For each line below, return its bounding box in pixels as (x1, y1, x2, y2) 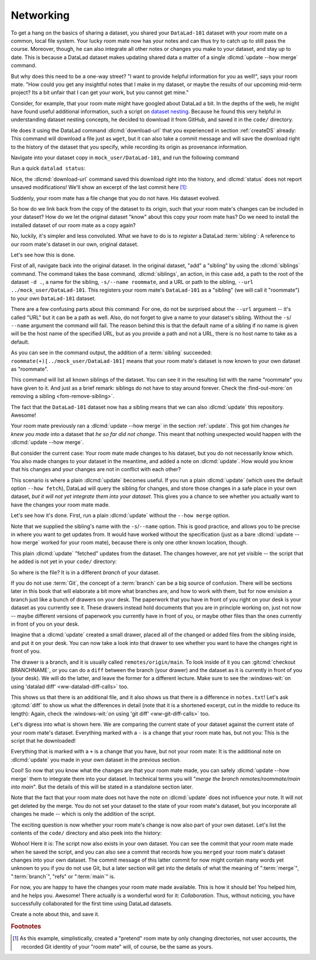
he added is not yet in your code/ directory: (11, 558, 117, 565)
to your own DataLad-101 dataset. (11, 294, 96, 301)
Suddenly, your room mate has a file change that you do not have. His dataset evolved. (11, 194, 221, 201)
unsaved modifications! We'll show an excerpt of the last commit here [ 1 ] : (11, 184, 188, 191)
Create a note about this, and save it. (11, 911, 99, 918)
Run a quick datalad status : (11, 164, 86, 172)
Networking (11, 9, 70, 22)
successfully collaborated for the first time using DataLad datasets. (11, 900, 173, 907)
